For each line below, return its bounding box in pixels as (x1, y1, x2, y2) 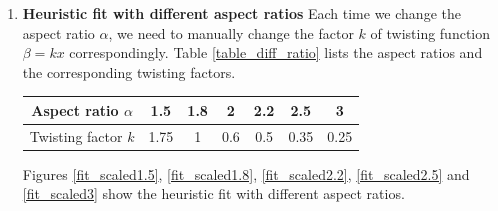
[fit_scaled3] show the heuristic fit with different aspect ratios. (22, 183, 405, 204)
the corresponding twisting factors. (22, 61, 236, 82)
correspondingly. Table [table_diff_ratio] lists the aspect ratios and (69, 42, 483, 63)
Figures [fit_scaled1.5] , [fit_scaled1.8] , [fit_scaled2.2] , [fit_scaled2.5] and (22, 163, 470, 184)
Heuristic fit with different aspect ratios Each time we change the (22, 3, 461, 23)
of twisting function (370, 22, 491, 43)
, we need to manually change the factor (108, 22, 354, 43)
